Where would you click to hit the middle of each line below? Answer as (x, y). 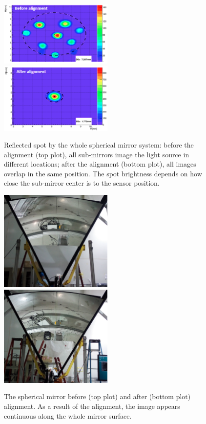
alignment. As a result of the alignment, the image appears (92, 406)
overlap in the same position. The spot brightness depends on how (103, 173)
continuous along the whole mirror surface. (68, 415)
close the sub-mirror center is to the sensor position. (82, 183)
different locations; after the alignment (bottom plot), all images (100, 164)
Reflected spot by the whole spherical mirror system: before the (99, 145)
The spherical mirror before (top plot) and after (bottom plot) (97, 396)
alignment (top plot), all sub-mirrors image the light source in (97, 154)
